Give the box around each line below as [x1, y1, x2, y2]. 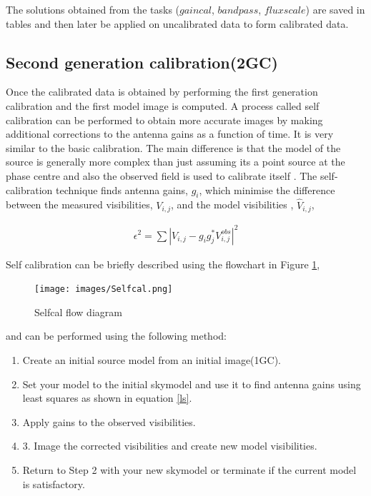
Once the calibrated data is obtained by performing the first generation [6, 84, 318, 99]
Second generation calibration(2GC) [6, 51, 278, 73]
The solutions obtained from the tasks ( [6, 2, 180, 16]
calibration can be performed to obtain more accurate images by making [6, 112, 323, 127]
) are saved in [305, 2, 365, 16]
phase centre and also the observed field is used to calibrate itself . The [6, 168, 317, 183]
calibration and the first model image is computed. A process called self [6, 98, 320, 113]
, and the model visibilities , [171, 197, 294, 212]
